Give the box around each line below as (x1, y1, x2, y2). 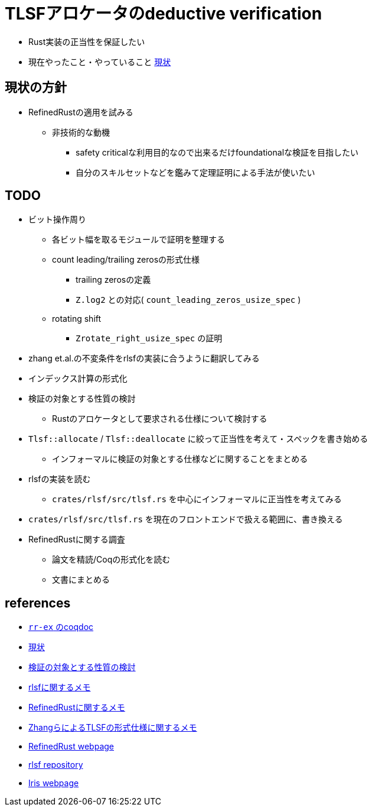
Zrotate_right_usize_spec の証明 (76, 333, 223, 344)
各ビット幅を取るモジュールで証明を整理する (52, 234, 226, 245)
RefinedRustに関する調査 (28, 534, 125, 545)
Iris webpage (28, 778, 79, 789)
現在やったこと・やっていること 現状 (28, 56, 171, 67)
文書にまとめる (52, 574, 110, 585)
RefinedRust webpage (28, 741, 114, 752)
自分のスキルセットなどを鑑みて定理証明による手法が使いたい (76, 167, 315, 177)
